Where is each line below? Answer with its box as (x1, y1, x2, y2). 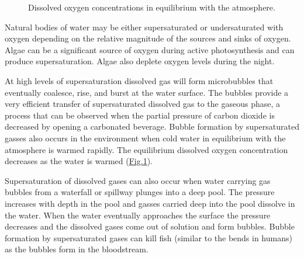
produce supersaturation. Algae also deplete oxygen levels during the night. (5, 55, 275, 67)
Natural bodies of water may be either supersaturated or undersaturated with (5, 20, 284, 33)
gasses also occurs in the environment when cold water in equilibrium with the (5, 131, 286, 144)
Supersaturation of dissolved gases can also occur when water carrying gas (5, 174, 271, 186)
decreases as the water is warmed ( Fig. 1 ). (5, 155, 153, 167)
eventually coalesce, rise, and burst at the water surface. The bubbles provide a (5, 86, 289, 98)
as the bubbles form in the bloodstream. (5, 243, 148, 255)
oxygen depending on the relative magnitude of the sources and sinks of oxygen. (5, 32, 291, 44)
